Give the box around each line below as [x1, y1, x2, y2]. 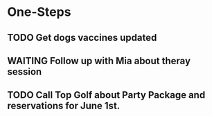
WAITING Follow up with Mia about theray [7, 55, 191, 66]
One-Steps [7, 4, 71, 20]
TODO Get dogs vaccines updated [7, 32, 157, 43]
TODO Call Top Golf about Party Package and [7, 89, 206, 101]
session [7, 66, 42, 77]
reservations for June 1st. [7, 100, 121, 112]
